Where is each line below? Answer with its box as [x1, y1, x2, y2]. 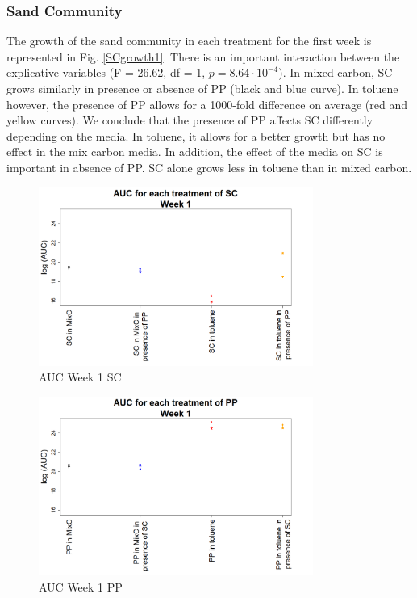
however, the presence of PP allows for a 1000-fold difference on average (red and [6, 95, 407, 112]
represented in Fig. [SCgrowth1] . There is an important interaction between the [6, 48, 400, 65]
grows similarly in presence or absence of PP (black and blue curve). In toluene [6, 80, 398, 96]
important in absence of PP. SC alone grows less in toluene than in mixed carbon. [6, 158, 412, 175]
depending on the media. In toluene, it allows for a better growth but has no [6, 127, 386, 144]
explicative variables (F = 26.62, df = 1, [6, 64, 206, 81]
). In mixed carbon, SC [278, 64, 393, 81]
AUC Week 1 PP [39, 578, 123, 595]
